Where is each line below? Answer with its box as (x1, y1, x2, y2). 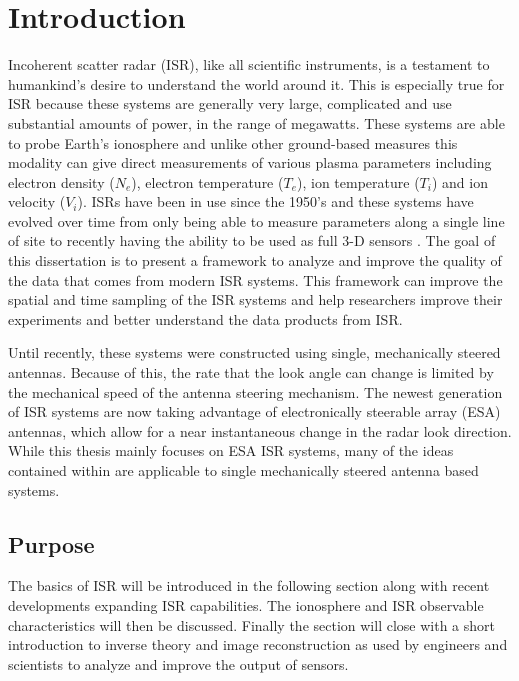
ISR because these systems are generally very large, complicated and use (8, 93, 452, 114)
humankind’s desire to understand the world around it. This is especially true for (8, 73, 505, 94)
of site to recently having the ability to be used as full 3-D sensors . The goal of (8, 230, 496, 251)
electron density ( (8, 171, 115, 192)
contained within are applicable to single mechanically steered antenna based (8, 460, 479, 480)
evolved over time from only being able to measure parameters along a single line (8, 210, 505, 231)
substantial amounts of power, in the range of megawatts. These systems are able (8, 112, 505, 133)
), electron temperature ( (131, 171, 284, 192)
